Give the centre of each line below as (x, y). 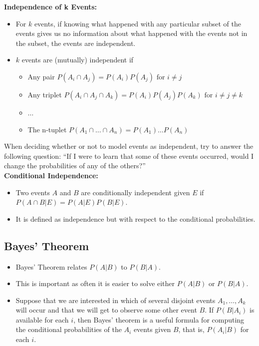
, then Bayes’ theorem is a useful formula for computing (159, 319)
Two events (33, 192)
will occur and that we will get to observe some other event (106, 310)
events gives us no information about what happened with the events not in (131, 33)
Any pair (41, 76)
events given (152, 329)
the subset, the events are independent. (76, 43)
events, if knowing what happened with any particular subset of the (138, 23)
